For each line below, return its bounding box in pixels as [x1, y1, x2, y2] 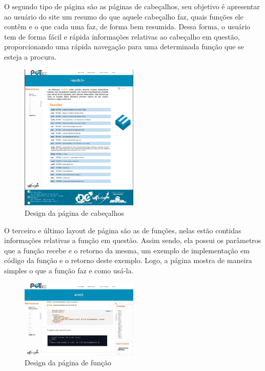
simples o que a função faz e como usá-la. [4, 265, 134, 275]
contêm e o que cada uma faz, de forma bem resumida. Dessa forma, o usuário [4, 21, 251, 32]
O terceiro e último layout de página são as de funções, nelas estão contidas [4, 225, 241, 235]
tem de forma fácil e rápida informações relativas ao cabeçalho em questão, [4, 31, 240, 42]
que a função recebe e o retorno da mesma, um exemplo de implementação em [4, 245, 250, 255]
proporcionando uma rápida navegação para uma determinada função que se [4, 41, 244, 52]
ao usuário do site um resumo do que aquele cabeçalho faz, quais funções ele [4, 11, 243, 22]
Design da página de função [25, 357, 112, 367]
